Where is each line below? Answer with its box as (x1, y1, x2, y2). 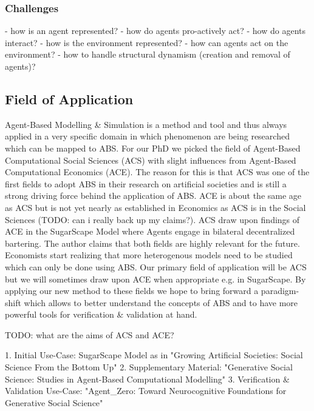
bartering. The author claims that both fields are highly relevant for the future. (5, 236, 300, 249)
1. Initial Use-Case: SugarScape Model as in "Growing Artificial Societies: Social (5, 349, 303, 361)
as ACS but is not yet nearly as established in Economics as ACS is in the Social (5, 201, 306, 213)
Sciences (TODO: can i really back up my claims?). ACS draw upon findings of (5, 213, 300, 226)
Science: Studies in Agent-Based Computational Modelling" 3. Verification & (5, 372, 290, 385)
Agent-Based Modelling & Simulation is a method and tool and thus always (5, 118, 287, 130)
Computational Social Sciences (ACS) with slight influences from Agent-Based (5, 153, 296, 166)
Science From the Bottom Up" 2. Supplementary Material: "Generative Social (5, 361, 293, 373)
